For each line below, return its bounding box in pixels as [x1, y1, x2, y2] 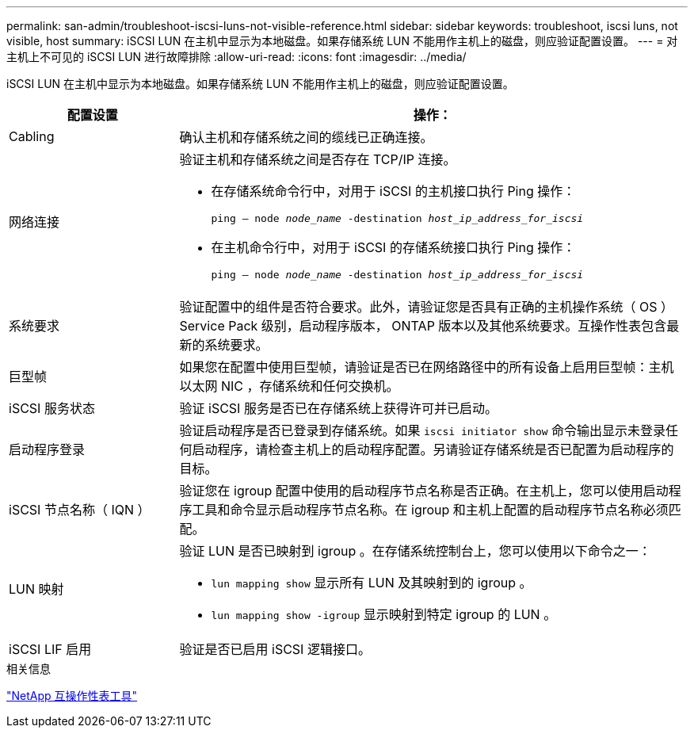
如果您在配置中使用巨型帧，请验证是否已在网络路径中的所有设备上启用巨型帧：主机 [179, 359, 674, 375]
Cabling [9, 128, 55, 144]
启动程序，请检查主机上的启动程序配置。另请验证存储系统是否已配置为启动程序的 [192, 442, 674, 457]
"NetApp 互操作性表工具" [6, 689, 138, 702]
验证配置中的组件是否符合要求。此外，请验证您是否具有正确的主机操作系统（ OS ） [179, 299, 674, 315]
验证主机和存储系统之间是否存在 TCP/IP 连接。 [179, 151, 456, 167]
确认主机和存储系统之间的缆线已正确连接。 [179, 129, 433, 145]
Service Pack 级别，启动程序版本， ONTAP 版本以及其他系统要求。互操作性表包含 [179, 318, 667, 334]
